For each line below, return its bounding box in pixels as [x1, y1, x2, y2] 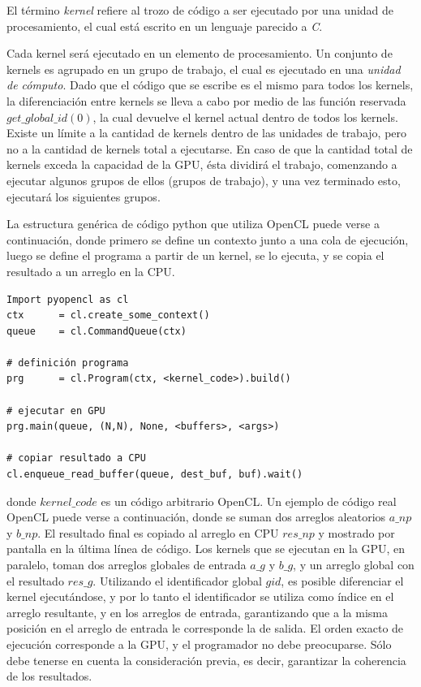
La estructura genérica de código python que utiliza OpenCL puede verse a [6, 215, 380, 232]
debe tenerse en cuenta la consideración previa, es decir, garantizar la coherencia [6, 651, 406, 668]
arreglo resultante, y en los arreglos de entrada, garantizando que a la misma [6, 603, 388, 620]
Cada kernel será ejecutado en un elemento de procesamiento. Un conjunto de [6, 45, 393, 62]
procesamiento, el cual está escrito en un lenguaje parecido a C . [6, 17, 323, 34]
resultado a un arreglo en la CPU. [6, 262, 175, 279]
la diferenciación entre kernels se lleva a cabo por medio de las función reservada [6, 92, 406, 109]
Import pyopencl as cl [6, 293, 129, 305]
